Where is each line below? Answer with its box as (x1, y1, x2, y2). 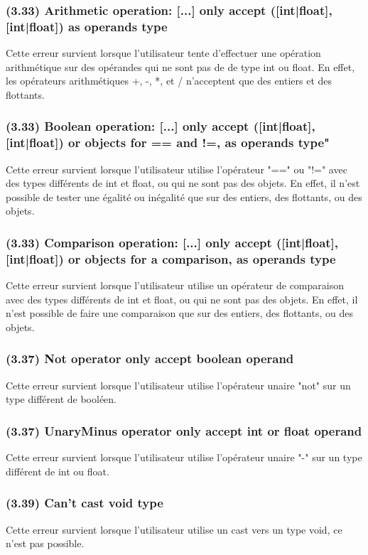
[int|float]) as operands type (6, 17, 168, 35)
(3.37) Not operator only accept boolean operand (6, 350, 294, 367)
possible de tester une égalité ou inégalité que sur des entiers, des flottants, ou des (6, 189, 362, 204)
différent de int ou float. (6, 463, 109, 478)
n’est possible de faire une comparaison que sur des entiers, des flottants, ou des (6, 306, 353, 320)
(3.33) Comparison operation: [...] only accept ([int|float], (6, 233, 339, 251)
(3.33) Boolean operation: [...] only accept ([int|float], (6, 117, 315, 135)
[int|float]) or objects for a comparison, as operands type (6, 249, 336, 267)
